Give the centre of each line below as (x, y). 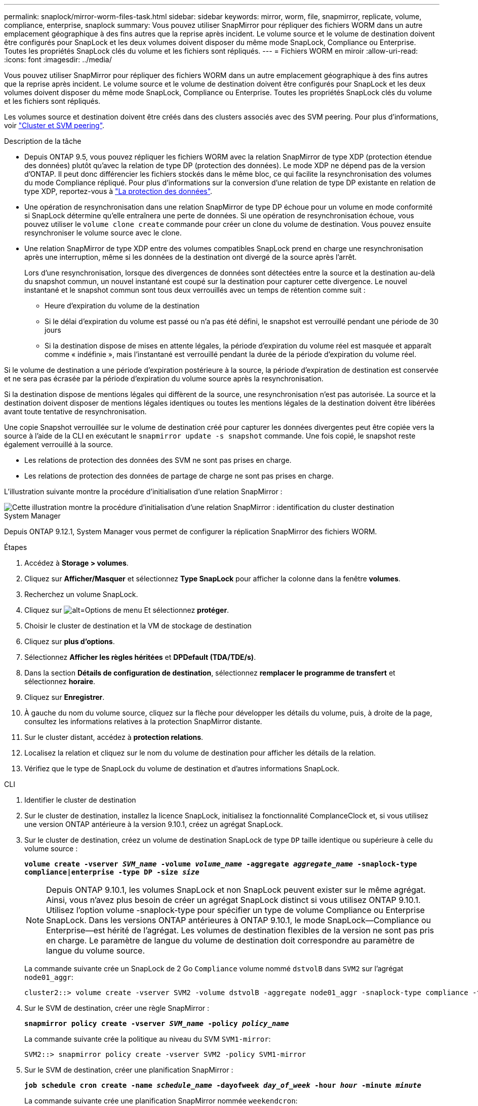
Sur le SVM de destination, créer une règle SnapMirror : (117, 1008)
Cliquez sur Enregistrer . (65, 697)
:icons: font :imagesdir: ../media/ (58, 60)
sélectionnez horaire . (60, 681)
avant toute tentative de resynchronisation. (75, 411)
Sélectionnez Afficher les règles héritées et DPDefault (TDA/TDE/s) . (140, 657)
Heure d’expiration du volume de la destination (122, 306)
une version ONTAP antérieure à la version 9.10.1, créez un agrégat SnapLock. (154, 824)
